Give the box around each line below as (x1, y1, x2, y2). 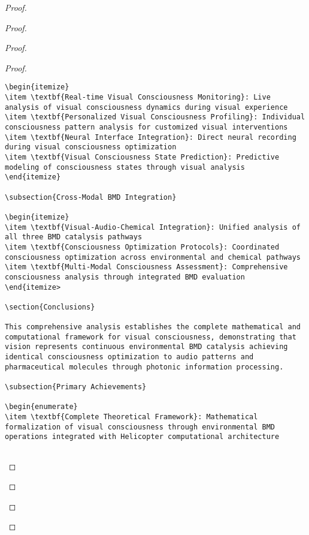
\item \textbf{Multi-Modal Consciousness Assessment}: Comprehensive (5, 263, 288, 272)
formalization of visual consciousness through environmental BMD (5, 422, 275, 431)
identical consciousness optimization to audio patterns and (5, 353, 254, 362)
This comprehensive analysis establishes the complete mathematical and (5, 323, 301, 332)
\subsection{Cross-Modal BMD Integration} (5, 193, 177, 202)
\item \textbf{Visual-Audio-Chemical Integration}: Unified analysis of (5, 223, 301, 232)
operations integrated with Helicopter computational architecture (5, 432, 280, 441)
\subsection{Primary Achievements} (5, 383, 147, 392)
